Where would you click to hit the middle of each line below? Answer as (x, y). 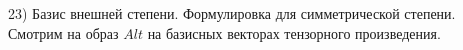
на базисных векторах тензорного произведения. (294, 32)
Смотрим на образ (63, 32)
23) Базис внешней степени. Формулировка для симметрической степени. (232, 13)
